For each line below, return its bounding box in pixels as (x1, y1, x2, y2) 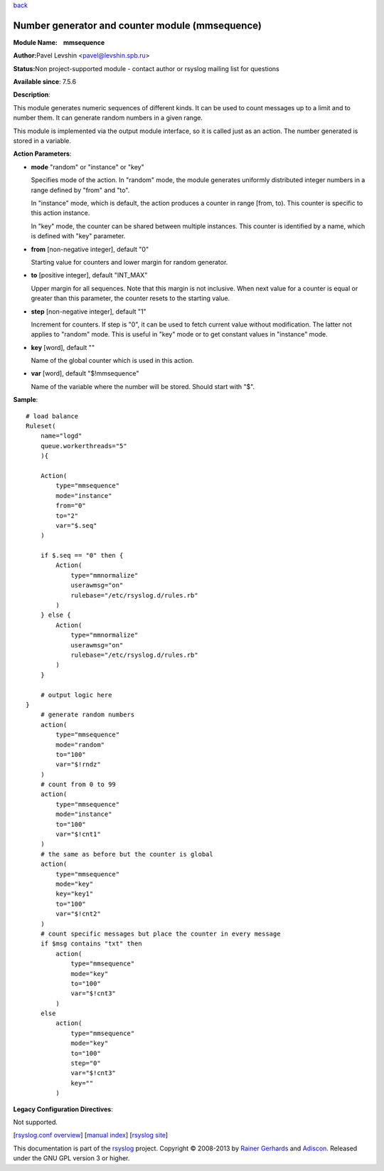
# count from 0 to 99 (40, 780, 117, 789)
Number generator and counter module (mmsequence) (13, 19, 262, 31)
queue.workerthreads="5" (40, 442, 127, 450)
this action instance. (31, 208, 90, 217)
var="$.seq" (55, 521, 97, 529)
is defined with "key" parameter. (31, 232, 126, 240)
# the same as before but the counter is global (40, 850, 213, 858)
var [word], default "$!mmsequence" (31, 369, 139, 378)
